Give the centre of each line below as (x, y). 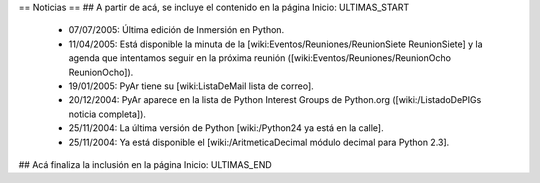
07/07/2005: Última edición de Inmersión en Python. (176, 30)
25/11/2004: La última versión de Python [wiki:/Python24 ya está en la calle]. (226, 128)
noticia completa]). (107, 114)
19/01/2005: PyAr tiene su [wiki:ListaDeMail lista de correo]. (191, 86)
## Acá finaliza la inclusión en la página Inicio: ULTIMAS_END (145, 164)
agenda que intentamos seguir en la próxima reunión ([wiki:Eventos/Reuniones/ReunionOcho (260, 58)
